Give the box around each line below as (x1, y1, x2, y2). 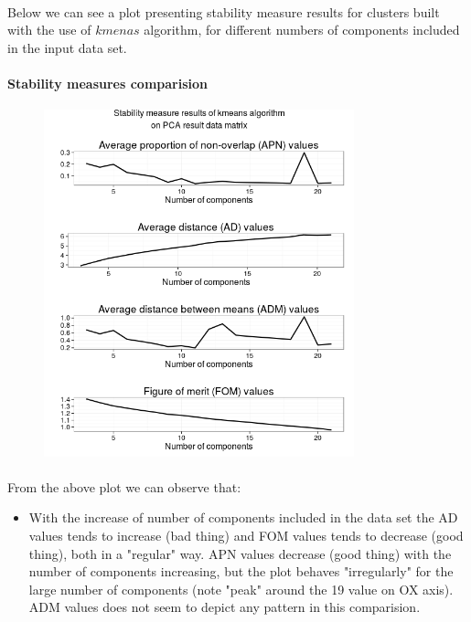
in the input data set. (7, 37, 127, 57)
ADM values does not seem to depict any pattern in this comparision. (28, 597, 421, 617)
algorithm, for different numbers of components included (144, 20, 460, 39)
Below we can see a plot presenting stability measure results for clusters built (7, 2, 440, 21)
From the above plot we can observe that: (7, 477, 241, 496)
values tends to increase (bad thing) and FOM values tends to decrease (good (28, 525, 464, 544)
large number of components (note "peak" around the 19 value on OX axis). (28, 579, 454, 598)
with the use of (7, 20, 91, 39)
